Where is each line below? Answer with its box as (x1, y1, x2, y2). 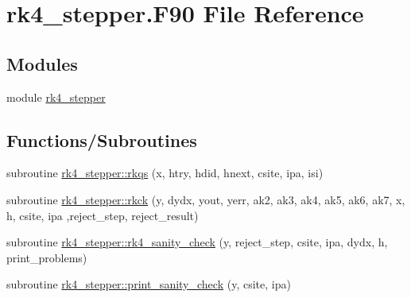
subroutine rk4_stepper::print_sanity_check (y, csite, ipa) (6, 276, 291, 292)
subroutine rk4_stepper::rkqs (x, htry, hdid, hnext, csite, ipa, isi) (6, 164, 324, 181)
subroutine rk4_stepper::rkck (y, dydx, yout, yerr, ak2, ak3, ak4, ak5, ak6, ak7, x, (6, 191, 405, 207)
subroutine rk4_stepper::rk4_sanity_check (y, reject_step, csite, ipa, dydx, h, (6, 234, 388, 250)
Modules (6, 51, 78, 75)
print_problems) (6, 249, 87, 265)
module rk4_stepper (6, 88, 106, 105)
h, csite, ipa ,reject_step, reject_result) (6, 207, 199, 223)
